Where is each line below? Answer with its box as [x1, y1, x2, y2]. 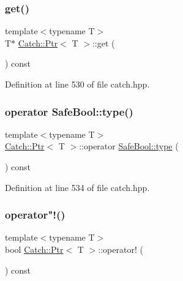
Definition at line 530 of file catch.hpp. [5, 78, 150, 90]
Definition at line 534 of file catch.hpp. [5, 181, 150, 193]
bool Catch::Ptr [5, 243, 64, 255]
